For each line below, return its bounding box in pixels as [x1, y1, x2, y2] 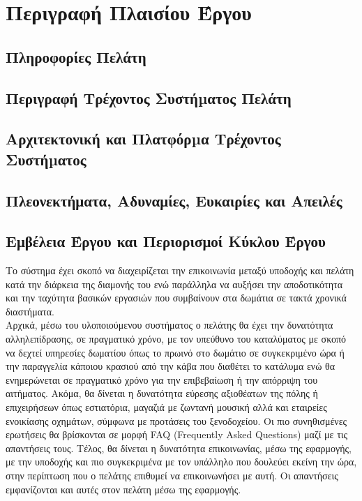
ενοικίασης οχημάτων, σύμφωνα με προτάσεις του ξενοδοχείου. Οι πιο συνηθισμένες [6, 413, 347, 428]
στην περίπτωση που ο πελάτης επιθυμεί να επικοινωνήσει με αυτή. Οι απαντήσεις [6, 468, 338, 482]
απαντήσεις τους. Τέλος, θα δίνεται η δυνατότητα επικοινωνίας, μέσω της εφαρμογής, [6, 440, 352, 455]
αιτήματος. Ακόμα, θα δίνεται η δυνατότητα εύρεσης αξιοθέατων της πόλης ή [6, 386, 318, 401]
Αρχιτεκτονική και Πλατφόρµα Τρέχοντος [6, 128, 281, 149]
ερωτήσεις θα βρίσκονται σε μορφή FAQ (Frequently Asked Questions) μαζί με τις [6, 427, 348, 442]
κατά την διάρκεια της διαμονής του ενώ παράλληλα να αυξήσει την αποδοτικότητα [6, 276, 343, 291]
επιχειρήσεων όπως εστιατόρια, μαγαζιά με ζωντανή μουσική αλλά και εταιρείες [6, 400, 327, 414]
